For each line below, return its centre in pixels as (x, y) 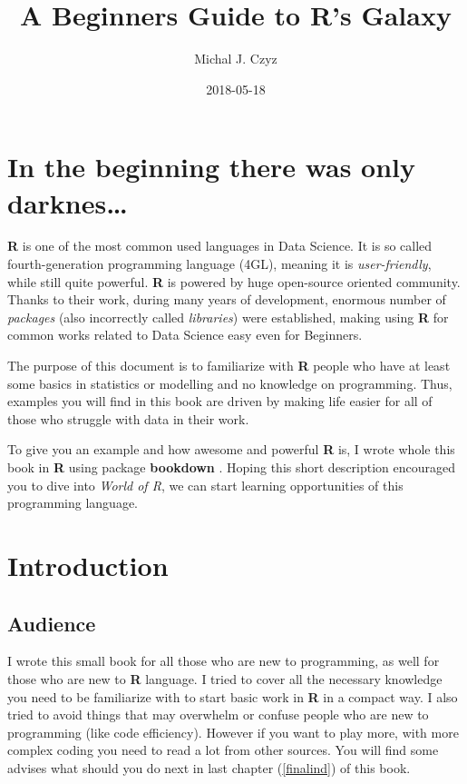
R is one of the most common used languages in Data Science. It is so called (220, 246)
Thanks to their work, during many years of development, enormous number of (227, 299)
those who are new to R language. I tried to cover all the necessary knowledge (225, 678)
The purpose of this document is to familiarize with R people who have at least (229, 365)
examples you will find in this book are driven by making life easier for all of (220, 401)
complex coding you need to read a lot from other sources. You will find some (223, 750)
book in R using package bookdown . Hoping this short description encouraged (232, 466)
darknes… (68, 202)
